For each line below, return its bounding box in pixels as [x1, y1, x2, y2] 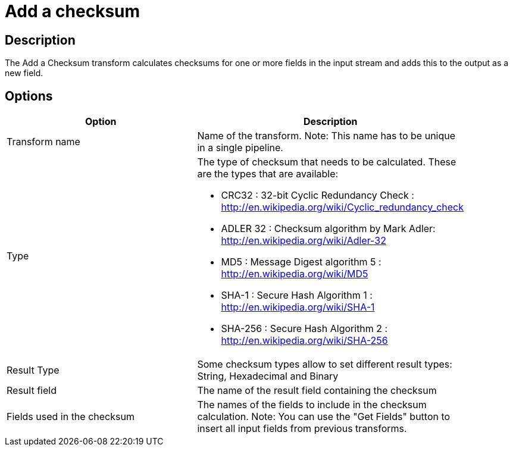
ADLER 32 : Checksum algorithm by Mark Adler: [221, 223, 436, 235]
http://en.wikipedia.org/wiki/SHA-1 [221, 301, 375, 314]
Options [5, 88, 53, 104]
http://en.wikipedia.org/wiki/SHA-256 [221, 334, 388, 347]
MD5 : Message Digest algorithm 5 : [221, 256, 381, 268]
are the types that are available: [197, 168, 339, 180]
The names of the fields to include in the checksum [197, 399, 427, 411]
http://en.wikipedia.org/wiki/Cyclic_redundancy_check [221, 201, 464, 214]
